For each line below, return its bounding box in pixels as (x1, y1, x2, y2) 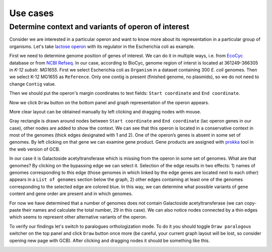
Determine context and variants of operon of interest (9, 22, 189, 31)
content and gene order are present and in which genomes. (9, 191, 133, 197)
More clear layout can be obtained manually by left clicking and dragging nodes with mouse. (9, 108, 201, 114)
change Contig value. (9, 81, 56, 87)
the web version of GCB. (9, 146, 60, 152)
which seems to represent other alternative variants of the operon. (9, 214, 147, 220)
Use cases (9, 8, 54, 19)
